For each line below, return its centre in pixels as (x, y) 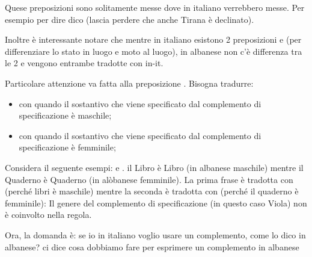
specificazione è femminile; (67, 147)
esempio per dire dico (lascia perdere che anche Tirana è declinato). (130, 19)
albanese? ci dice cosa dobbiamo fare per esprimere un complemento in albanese (152, 246)
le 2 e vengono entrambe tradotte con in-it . (84, 63)
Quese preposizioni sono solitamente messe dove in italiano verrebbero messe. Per (155, 7)
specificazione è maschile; (65, 115)
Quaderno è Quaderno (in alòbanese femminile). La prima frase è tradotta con (149, 179)
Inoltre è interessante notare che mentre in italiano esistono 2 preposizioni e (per (153, 39)
